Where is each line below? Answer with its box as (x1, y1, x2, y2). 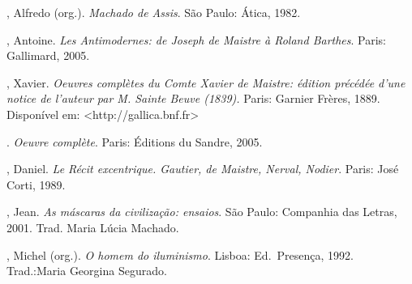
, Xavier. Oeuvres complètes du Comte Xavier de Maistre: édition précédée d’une (6, 74, 406, 91)
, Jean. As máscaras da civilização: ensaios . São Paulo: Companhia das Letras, (6, 203, 397, 220)
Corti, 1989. (6, 176, 66, 193)
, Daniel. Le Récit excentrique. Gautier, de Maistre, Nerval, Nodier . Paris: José (6, 160, 399, 177)
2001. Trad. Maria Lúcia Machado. (6, 218, 179, 235)
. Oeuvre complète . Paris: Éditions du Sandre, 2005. (6, 133, 263, 150)
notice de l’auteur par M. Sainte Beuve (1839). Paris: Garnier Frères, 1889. (6, 90, 380, 107)
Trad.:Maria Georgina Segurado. (6, 262, 167, 279)
